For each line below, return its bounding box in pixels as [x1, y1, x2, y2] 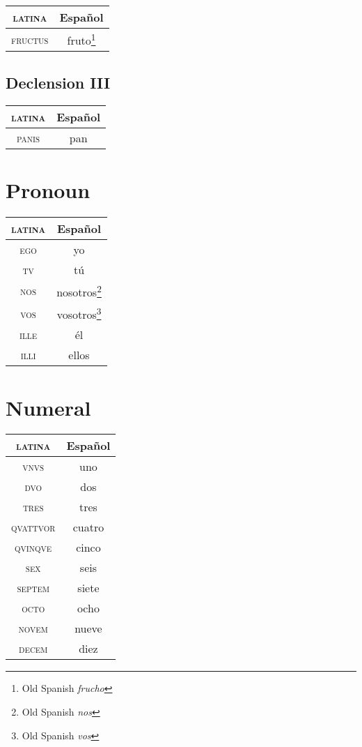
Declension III [6, 71, 111, 93]
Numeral [6, 393, 91, 421]
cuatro [72, 519, 104, 536]
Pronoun [6, 175, 90, 204]
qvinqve [15, 539, 52, 556]
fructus [11, 31, 49, 47]
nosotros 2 [56, 281, 102, 300]
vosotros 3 [56, 303, 102, 323]
